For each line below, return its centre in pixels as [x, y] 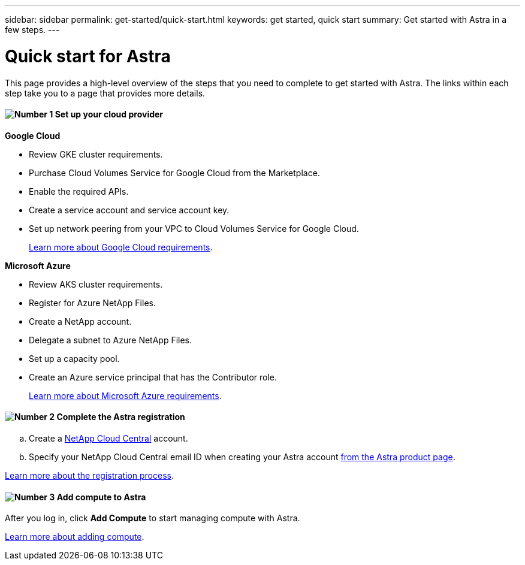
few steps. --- [32, 30]
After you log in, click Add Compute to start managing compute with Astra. [153, 518]
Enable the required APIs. [79, 191]
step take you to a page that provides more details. [105, 93]
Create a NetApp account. [80, 321]
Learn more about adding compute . [75, 537]
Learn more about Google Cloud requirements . [121, 247]
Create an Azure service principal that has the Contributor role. [153, 377]
